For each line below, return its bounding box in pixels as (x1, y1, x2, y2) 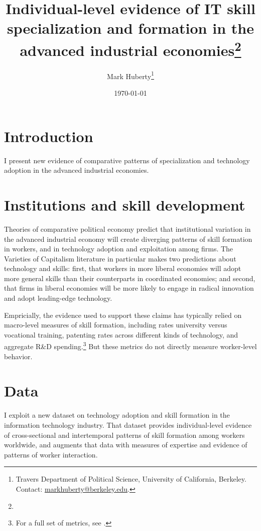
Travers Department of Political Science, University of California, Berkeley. (16, 474, 246, 484)
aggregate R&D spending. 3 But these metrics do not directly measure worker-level (4, 340, 257, 352)
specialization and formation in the (7, 18, 254, 38)
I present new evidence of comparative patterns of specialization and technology (4, 155, 250, 165)
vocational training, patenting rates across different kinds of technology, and (4, 329, 238, 340)
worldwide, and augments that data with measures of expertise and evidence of (4, 439, 247, 450)
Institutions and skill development (4, 194, 245, 215)
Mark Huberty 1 (107, 69, 154, 81)
